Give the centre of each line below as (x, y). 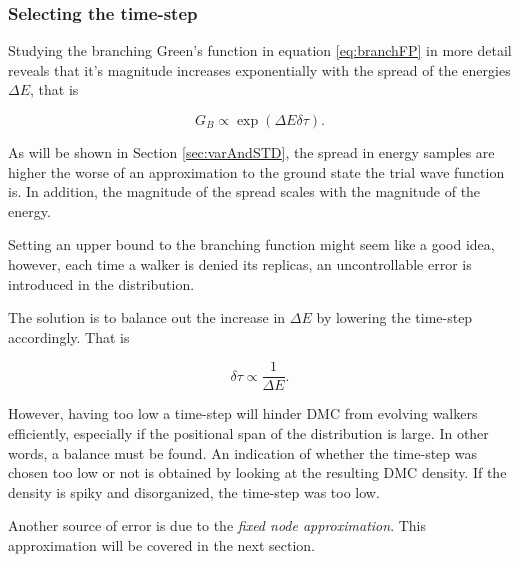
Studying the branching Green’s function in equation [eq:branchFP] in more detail (260, 50)
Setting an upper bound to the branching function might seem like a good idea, (251, 244)
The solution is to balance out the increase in (147, 317)
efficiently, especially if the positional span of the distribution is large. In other (248, 433)
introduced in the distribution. (101, 283)
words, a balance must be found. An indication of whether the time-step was (242, 452)
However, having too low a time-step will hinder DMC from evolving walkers (243, 413)
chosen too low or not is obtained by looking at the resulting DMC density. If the (257, 472)
